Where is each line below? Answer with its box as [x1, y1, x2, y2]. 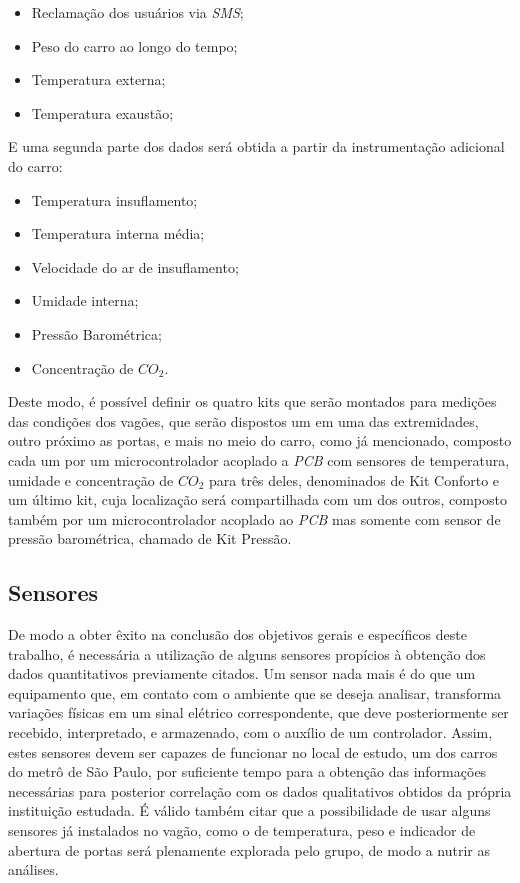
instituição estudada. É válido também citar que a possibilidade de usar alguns [8, 800, 491, 821]
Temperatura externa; [31, 69, 166, 90]
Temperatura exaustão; [31, 102, 174, 123]
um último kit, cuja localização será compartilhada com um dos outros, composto [8, 489, 507, 510]
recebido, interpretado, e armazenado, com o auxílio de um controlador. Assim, [8, 722, 493, 743]
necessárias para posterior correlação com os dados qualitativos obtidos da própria [8, 780, 512, 801]
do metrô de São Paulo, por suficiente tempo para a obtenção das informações [8, 761, 487, 782]
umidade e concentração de [8, 469, 174, 490]
